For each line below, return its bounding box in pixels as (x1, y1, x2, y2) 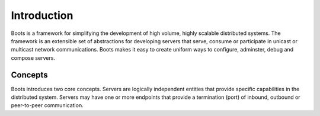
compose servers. (11, 54, 56, 62)
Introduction (11, 9, 73, 22)
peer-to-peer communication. (11, 102, 84, 109)
